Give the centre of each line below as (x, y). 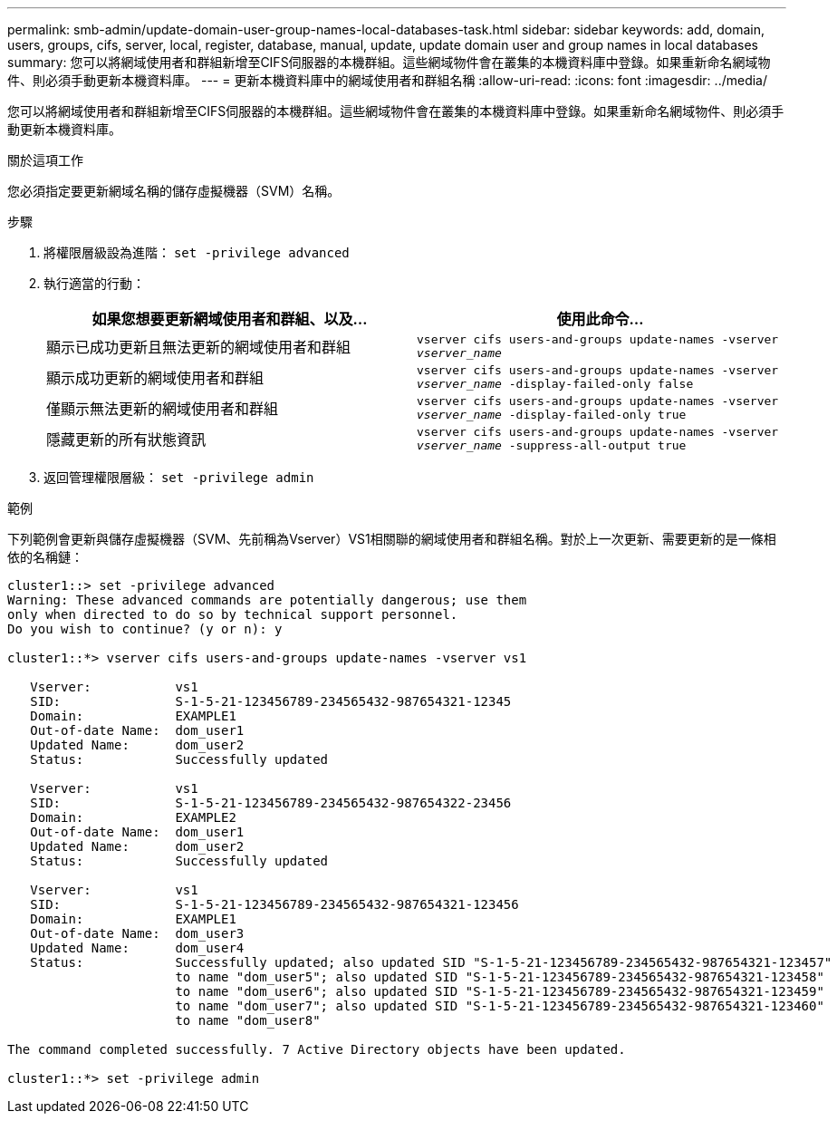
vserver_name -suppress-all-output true (552, 445)
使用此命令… (600, 319)
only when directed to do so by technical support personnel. (233, 614)
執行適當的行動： (94, 283)
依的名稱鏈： (45, 557)
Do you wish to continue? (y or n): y (145, 629)
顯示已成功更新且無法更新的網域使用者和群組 (199, 347)
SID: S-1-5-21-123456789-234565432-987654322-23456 (271, 803)
